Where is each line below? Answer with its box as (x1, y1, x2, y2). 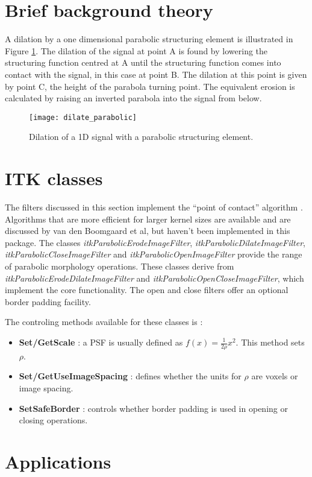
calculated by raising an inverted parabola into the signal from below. (5, 92, 262, 104)
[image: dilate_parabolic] (29, 113, 137, 122)
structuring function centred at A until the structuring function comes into (5, 56, 281, 69)
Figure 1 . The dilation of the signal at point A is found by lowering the (5, 44, 268, 57)
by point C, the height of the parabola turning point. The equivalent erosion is (5, 80, 295, 92)
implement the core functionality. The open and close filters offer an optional (5, 283, 289, 296)
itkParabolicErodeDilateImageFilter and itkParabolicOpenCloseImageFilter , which (5, 271, 304, 284)
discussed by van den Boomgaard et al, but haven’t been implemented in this (5, 224, 290, 237)
